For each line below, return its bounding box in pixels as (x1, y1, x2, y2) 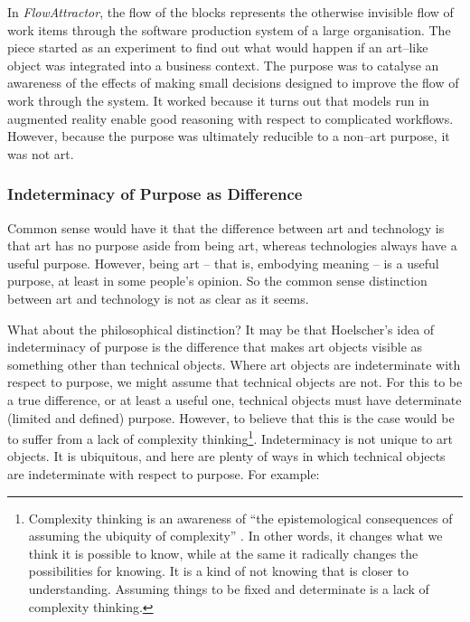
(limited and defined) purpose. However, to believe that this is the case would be (7, 408, 455, 427)
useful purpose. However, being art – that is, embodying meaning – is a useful (7, 253, 439, 272)
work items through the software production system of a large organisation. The (7, 20, 451, 39)
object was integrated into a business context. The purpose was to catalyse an (7, 55, 439, 74)
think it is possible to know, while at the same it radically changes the (28, 543, 418, 562)
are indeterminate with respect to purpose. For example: (7, 464, 320, 483)
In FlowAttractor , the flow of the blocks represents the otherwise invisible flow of (7, 3, 454, 21)
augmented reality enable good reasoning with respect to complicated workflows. (7, 108, 454, 127)
